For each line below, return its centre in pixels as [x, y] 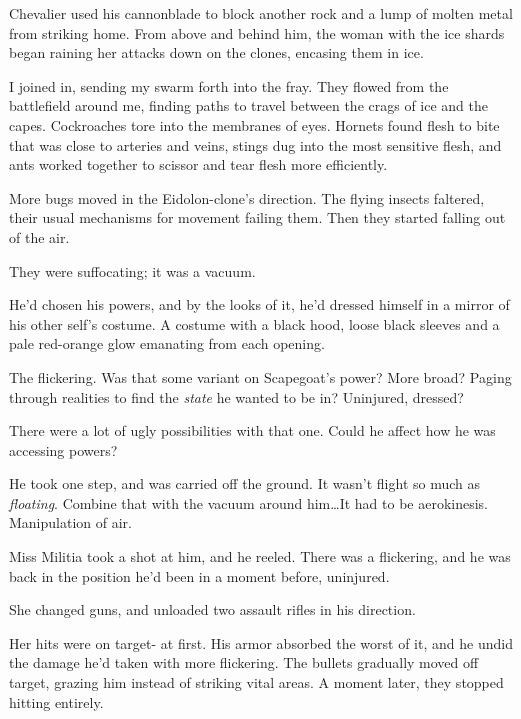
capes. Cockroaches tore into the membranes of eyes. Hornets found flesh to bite [254, 124]
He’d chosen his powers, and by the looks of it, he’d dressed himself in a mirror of [259, 304]
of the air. [39, 236]
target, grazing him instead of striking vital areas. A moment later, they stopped [256, 682]
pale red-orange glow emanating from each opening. [167, 343]
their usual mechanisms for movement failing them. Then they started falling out [257, 217]
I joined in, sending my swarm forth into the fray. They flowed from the [229, 85]
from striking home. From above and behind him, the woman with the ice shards [257, 32]
